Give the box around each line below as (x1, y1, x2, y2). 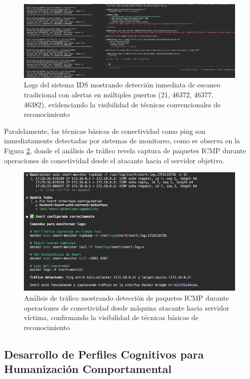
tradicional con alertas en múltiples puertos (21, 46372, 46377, (24, 89, 214, 99)
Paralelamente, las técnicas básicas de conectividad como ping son (4, 125, 206, 136)
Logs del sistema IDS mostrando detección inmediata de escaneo (24, 79, 221, 90)
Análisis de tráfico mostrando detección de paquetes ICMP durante (24, 293, 229, 303)
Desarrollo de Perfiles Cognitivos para (4, 346, 204, 362)
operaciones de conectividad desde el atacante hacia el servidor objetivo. (4, 155, 225, 165)
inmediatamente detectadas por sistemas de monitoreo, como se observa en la (4, 135, 240, 146)
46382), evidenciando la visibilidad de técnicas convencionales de (24, 99, 221, 109)
